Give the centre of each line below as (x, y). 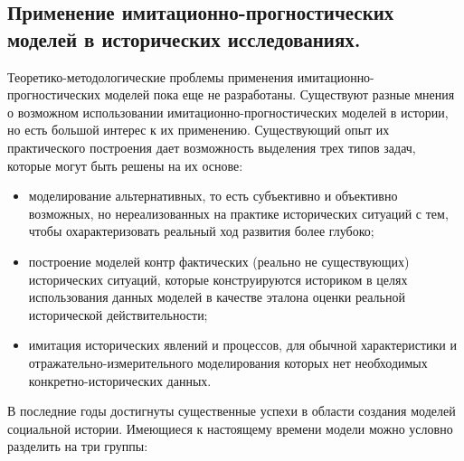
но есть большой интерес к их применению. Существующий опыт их (199, 130)
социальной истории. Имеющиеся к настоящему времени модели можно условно (230, 428)
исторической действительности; (118, 314)
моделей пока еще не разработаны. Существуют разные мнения (279, 94)
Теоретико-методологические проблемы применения (151, 76)
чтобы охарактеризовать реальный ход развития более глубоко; (201, 231)
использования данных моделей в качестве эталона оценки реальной (217, 297)
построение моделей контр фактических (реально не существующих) (219, 261)
